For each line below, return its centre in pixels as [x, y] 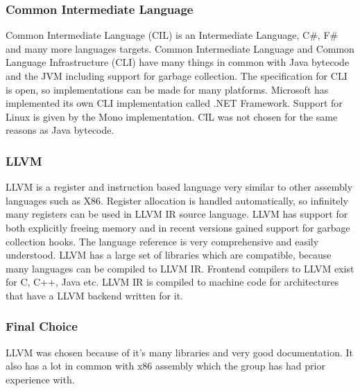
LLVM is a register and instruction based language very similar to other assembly [179, 187]
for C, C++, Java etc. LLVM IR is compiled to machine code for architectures [172, 282]
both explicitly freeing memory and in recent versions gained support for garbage [178, 227]
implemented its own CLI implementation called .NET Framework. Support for [174, 103]
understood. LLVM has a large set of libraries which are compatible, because [169, 255]
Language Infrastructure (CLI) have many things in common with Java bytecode [178, 62]
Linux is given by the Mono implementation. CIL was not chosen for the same [172, 116]
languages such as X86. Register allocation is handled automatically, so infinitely [177, 200]
